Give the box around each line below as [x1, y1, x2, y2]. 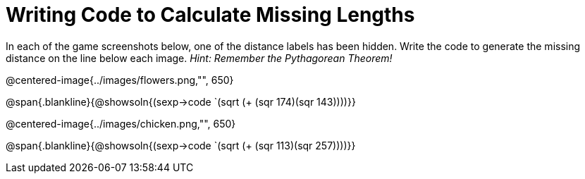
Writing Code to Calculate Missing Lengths [6, 3, 415, 27]
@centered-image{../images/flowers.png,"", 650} [6, 73, 234, 86]
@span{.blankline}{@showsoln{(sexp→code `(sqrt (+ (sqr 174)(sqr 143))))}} [6, 95, 356, 108]
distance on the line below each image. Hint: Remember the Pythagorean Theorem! [6, 51, 393, 64]
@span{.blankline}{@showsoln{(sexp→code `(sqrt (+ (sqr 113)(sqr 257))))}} [6, 139, 356, 152]
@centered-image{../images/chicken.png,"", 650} [6, 117, 236, 130]
